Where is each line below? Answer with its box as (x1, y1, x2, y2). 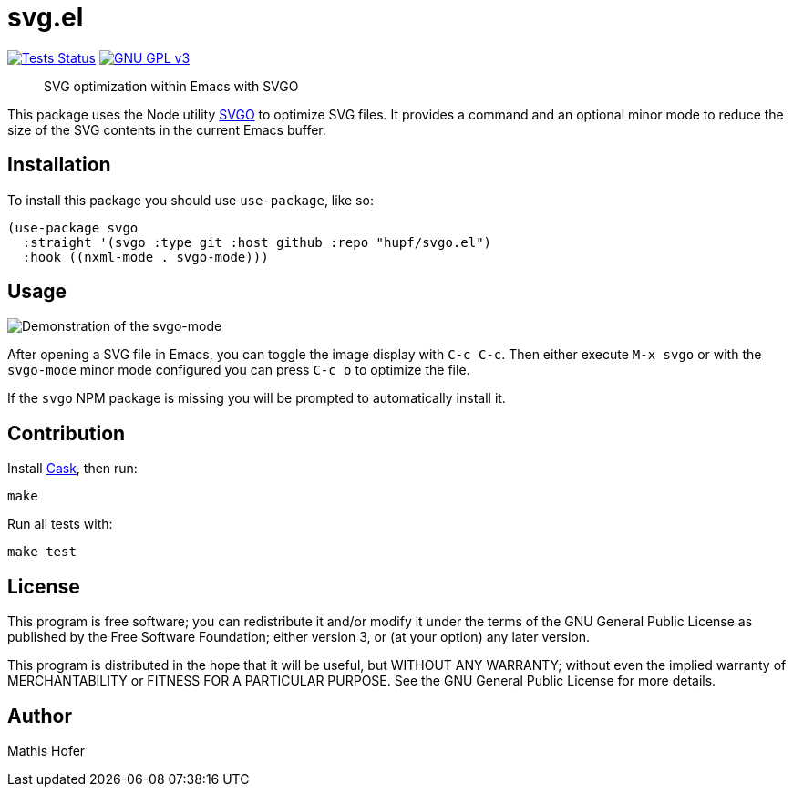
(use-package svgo (7, 220, 139, 235)
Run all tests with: (7, 516, 113, 532)
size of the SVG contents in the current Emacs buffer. (7, 121, 326, 138)
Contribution (7, 421, 126, 445)
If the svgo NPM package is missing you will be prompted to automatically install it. (7, 390, 506, 407)
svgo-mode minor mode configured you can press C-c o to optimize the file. (7, 362, 470, 378)
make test (7, 544, 77, 560)
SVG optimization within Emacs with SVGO (44, 77, 299, 94)
